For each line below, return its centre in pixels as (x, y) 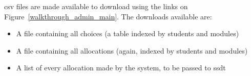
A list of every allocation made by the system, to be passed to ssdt (121, 68)
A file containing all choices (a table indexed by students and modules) (128, 33)
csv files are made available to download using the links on (96, 6)
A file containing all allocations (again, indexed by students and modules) (132, 50)
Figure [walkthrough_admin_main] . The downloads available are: (108, 16)
